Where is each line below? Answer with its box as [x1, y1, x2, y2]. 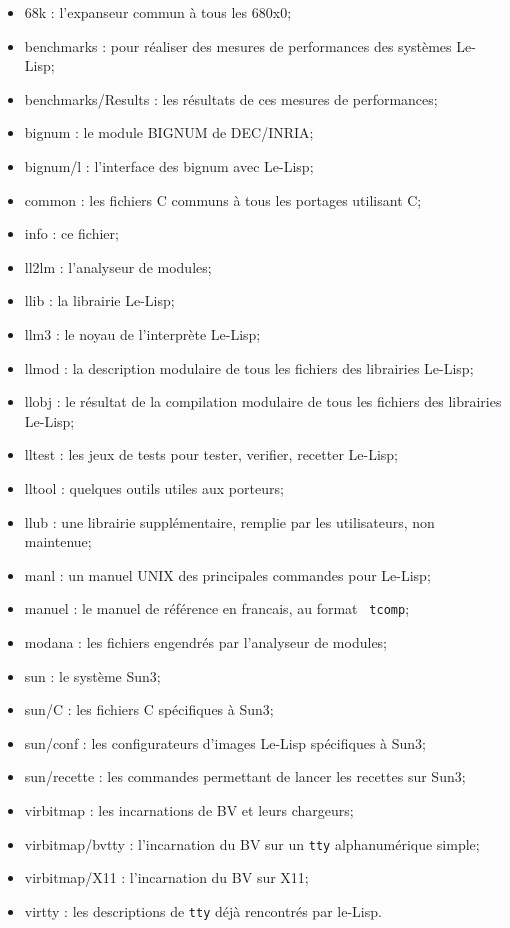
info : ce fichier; [24, 223, 119, 244]
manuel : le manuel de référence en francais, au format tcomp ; [24, 598, 410, 619]
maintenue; [24, 531, 92, 552]
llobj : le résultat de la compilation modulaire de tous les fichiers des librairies [24, 391, 502, 412]
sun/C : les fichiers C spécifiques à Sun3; [24, 699, 274, 720]
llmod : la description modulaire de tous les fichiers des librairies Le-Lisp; [24, 357, 474, 378]
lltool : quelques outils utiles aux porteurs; [24, 477, 284, 498]
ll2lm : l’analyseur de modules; [24, 256, 212, 277]
